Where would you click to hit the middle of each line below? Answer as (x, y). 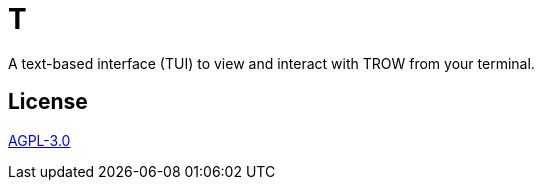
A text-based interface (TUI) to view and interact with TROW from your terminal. (271, 63)
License (48, 102)
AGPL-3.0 (39, 140)
